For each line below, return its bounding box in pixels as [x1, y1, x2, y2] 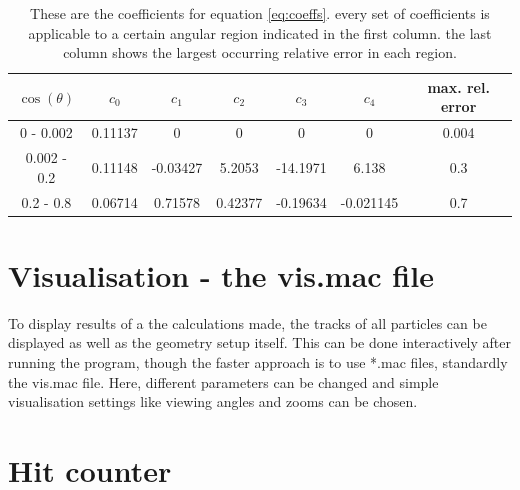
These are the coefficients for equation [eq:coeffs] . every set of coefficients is [30, 3, 490, 23]
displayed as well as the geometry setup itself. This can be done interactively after [8, 332, 511, 353]
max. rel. [427, 76, 490, 97]
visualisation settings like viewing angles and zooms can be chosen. [8, 391, 418, 412]
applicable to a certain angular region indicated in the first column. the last [28, 22, 492, 43]
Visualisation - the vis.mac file [8, 254, 434, 295]
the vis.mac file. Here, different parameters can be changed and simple [8, 371, 439, 392]
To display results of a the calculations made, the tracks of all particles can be [8, 312, 487, 333]
